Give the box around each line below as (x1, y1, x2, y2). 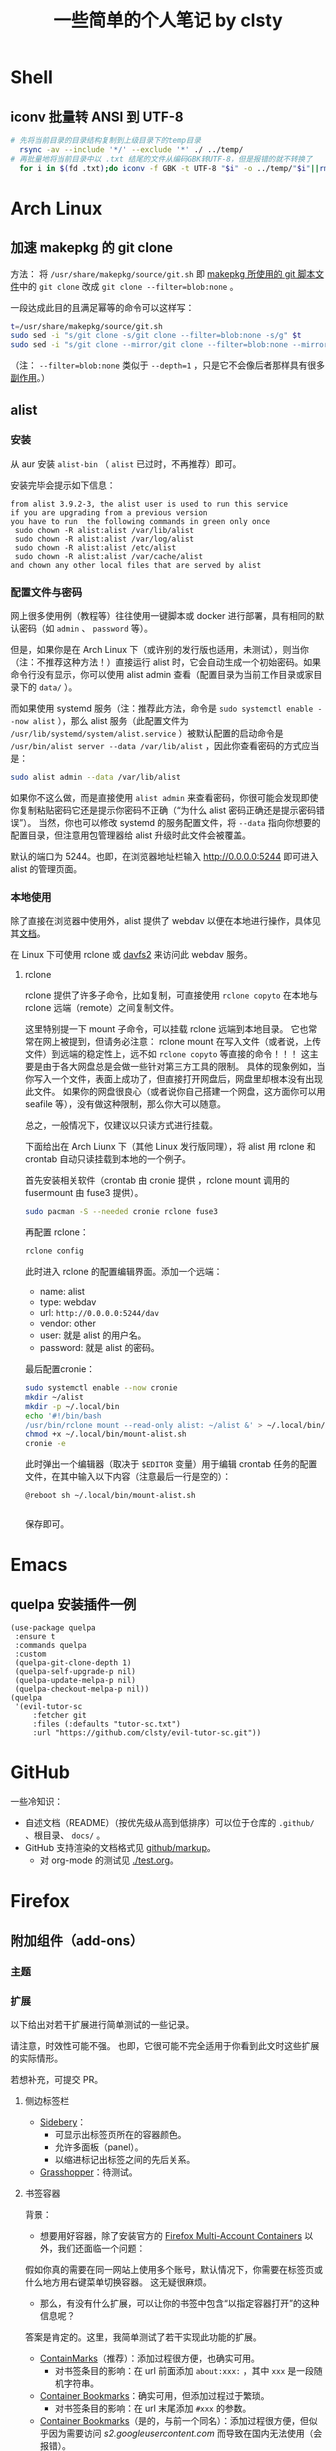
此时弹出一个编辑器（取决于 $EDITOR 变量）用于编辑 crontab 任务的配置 (24, 1458, 318, 1470)
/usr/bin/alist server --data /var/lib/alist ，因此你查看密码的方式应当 (10, 740, 320, 752)
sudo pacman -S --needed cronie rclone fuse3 (24, 1207, 218, 1217)
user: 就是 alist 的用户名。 (39, 1329, 147, 1341)
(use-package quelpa (10, 1623, 97, 1633)
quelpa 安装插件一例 (10, 1596, 137, 1613)
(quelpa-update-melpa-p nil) (14, 1676, 137, 1686)
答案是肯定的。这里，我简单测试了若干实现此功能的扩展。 (24, 2331, 262, 2343)
